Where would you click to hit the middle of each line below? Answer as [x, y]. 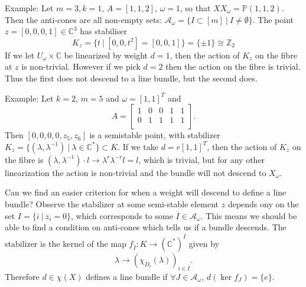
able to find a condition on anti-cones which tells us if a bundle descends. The [146, 227]
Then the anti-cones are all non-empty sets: [83, 19]
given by [204, 243]
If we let [20, 55]
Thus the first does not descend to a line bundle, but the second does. [131, 78]
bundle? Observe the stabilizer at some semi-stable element [112, 203]
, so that [196, 8]
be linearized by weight [106, 55]
